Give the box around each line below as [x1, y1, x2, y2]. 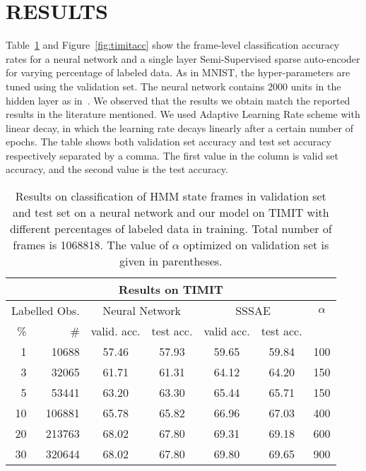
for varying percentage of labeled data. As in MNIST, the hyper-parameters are [6, 65, 350, 80]
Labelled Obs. [11, 302, 80, 319]
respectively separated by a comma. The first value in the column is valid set [6, 148, 339, 162]
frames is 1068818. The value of [13, 237, 169, 254]
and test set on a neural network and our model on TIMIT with [12, 204, 329, 221]
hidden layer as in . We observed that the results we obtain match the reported [6, 93, 350, 107]
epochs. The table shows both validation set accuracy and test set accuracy [6, 134, 331, 149]
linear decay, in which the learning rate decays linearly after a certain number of [6, 120, 353, 135]
